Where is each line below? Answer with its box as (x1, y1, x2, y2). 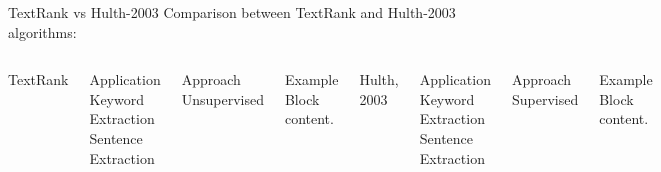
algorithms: (8, 21, 77, 42)
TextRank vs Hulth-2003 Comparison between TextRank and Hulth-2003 (8, 2, 456, 22)
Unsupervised (181, 88, 264, 109)
